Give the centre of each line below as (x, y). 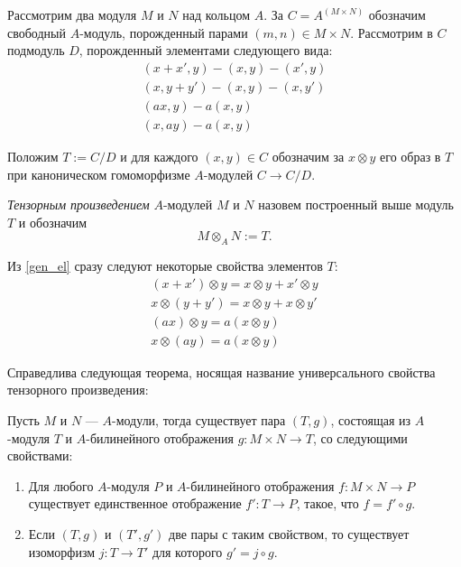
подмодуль (36, 50)
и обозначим (53, 222)
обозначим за (308, 156)
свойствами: (40, 455)
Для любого (61, 485)
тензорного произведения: (78, 390)
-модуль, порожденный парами (164, 32)
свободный (37, 32)
